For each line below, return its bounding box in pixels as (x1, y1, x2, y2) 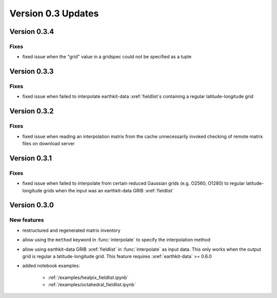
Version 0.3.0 (9, 201, 54, 210)
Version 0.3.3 (9, 67, 54, 76)
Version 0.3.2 (9, 107, 54, 115)
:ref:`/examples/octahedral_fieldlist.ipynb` (48, 282, 136, 288)
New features (9, 216, 44, 224)
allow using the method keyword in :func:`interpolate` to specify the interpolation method (22, 236, 210, 243)
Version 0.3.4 (9, 27, 54, 36)
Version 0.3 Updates (9, 8, 99, 19)
